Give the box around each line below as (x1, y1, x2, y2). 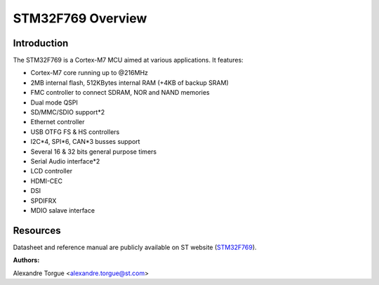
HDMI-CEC (30, 176, 63, 185)
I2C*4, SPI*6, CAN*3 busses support (30, 138, 140, 146)
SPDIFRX (30, 197, 57, 205)
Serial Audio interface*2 (30, 157, 100, 165)
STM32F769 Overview (13, 11, 147, 26)
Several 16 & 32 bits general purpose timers (30, 147, 157, 156)
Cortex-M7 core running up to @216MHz (30, 69, 149, 77)
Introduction (13, 37, 69, 49)
